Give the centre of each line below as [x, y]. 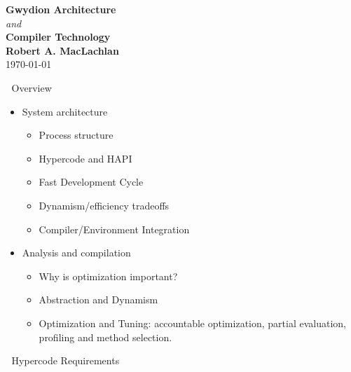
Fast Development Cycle [91, 182]
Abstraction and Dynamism [98, 299]
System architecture [65, 111]
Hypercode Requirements [66, 360]
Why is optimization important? [108, 276]
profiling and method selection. [105, 337]
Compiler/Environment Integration [114, 229]
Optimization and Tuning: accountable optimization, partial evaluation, [192, 323]
